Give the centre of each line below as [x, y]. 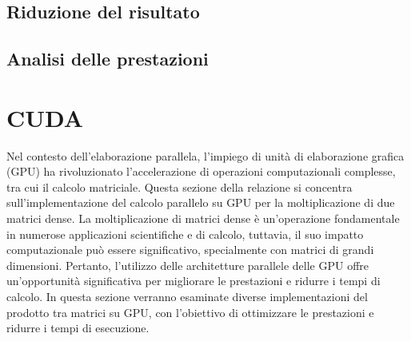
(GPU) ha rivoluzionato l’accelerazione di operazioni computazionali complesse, [201, 171]
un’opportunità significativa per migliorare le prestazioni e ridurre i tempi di [194, 281]
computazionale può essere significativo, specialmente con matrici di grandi [190, 250]
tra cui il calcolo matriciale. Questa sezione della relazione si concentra [180, 186]
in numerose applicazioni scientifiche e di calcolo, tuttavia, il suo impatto [185, 234]
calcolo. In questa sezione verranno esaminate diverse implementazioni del [187, 297]
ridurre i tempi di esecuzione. [78, 328]
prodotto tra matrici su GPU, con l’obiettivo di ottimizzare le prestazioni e [190, 312]
